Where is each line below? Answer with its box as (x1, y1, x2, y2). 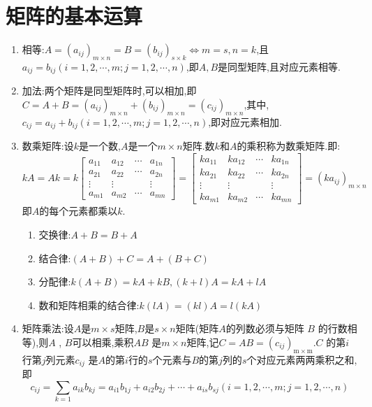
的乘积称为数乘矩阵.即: (237, 138, 341, 153)
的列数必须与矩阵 (225, 321, 304, 336)
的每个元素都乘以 (39, 203, 118, 218)
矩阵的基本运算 (6, 1, 143, 30)
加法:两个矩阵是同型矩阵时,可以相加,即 (22, 83, 197, 98)
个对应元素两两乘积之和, (246, 352, 357, 366)
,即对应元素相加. (208, 114, 283, 129)
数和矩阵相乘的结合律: (38, 297, 140, 312)
